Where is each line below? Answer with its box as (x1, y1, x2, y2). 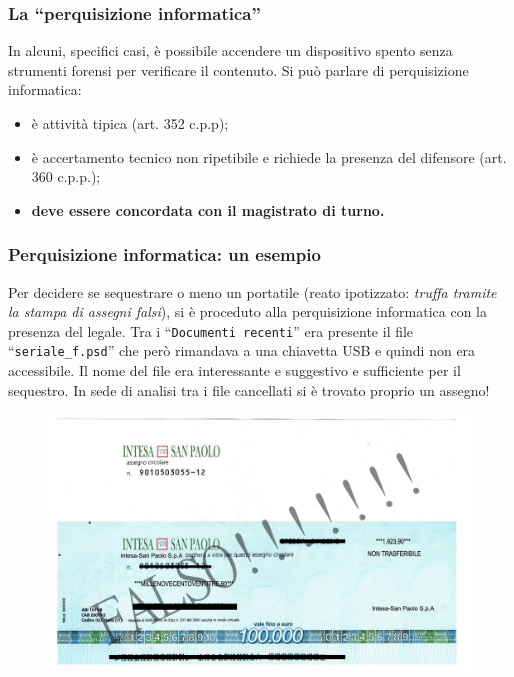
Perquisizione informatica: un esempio (8, 242, 321, 267)
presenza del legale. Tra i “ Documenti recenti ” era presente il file (8, 320, 414, 341)
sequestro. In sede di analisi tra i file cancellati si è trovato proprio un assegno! (8, 379, 490, 400)
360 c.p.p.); (31, 166, 101, 187)
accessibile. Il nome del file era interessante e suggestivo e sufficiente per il (8, 360, 461, 381)
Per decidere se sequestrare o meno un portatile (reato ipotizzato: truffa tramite (8, 281, 497, 302)
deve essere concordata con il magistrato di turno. (31, 199, 385, 220)
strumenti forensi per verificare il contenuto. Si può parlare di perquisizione (8, 59, 469, 80)
